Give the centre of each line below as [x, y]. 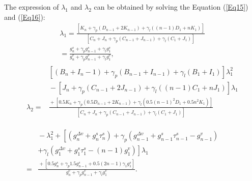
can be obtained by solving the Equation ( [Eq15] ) [171, 7]
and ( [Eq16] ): [25, 17]
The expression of [32, 7]
